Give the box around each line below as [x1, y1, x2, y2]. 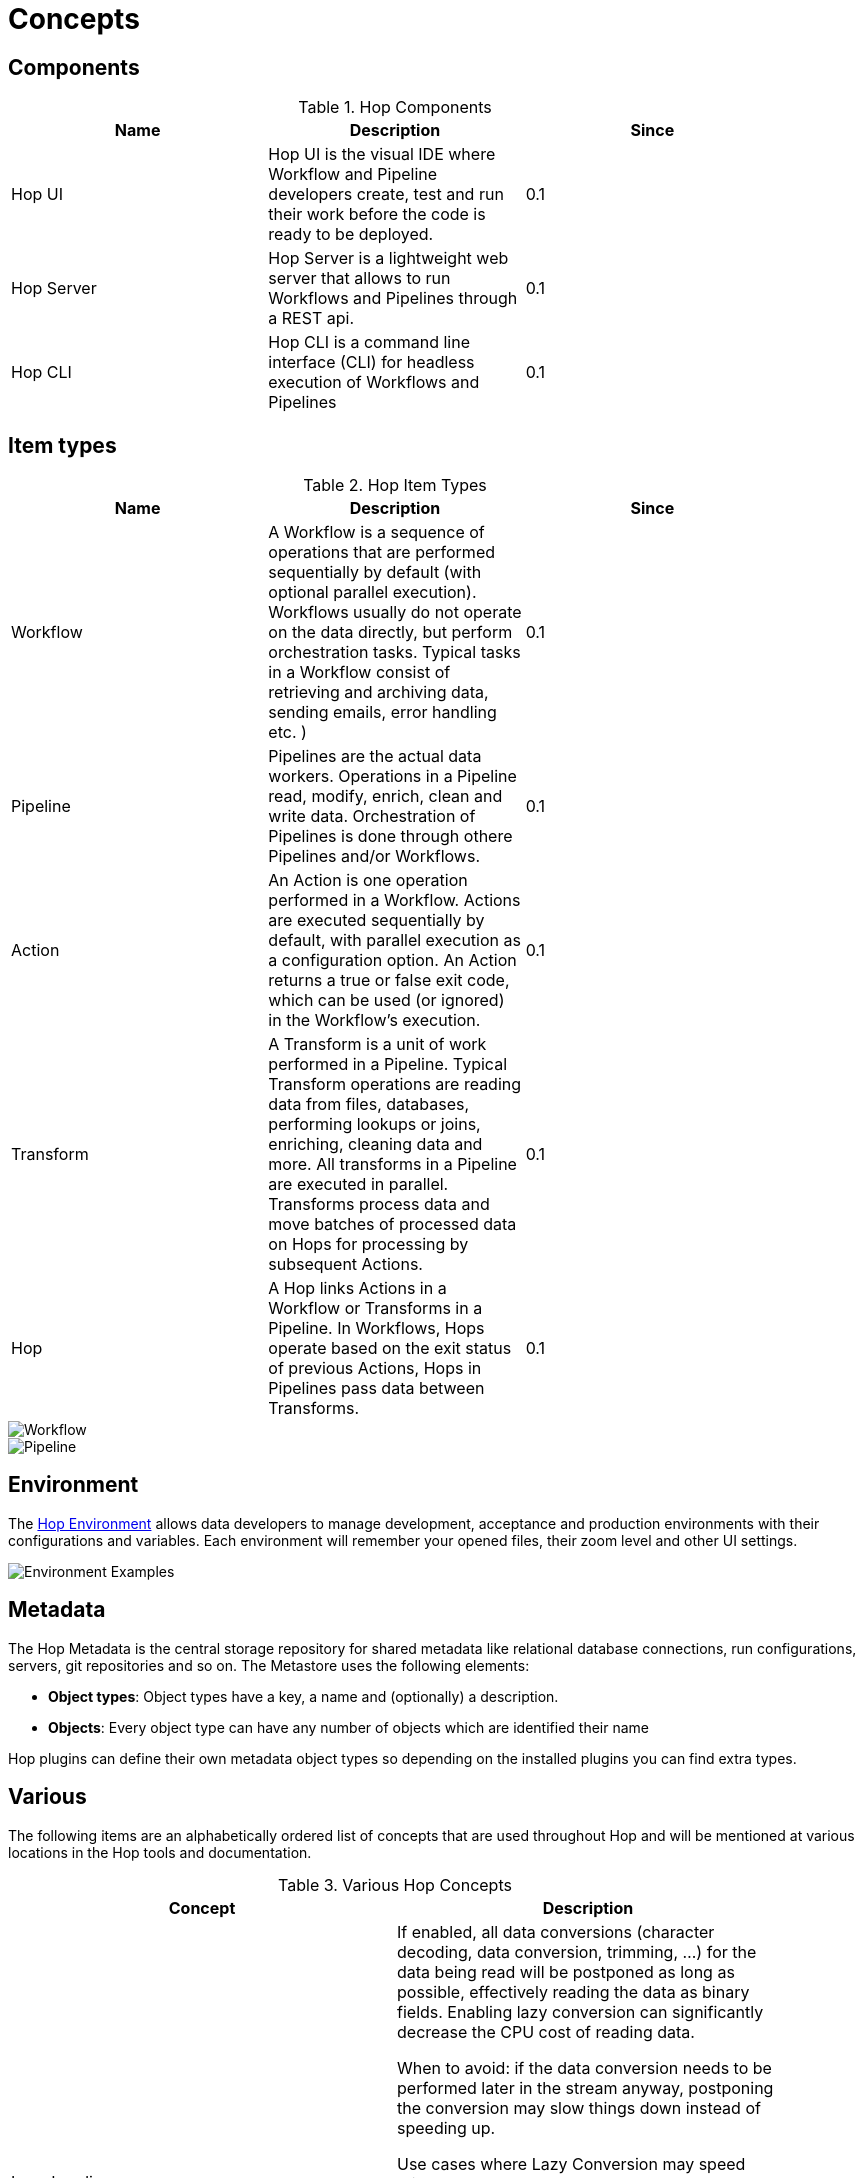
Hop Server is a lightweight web [268, 248, 509, 269]
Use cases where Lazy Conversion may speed [397, 2153, 746, 2174]
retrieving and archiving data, [268, 682, 489, 703]
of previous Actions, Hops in [268, 1358, 482, 1379]
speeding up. [397, 2117, 496, 2138]
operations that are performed [268, 542, 495, 563]
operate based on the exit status [268, 1338, 512, 1359]
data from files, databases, [268, 1094, 470, 1115]
